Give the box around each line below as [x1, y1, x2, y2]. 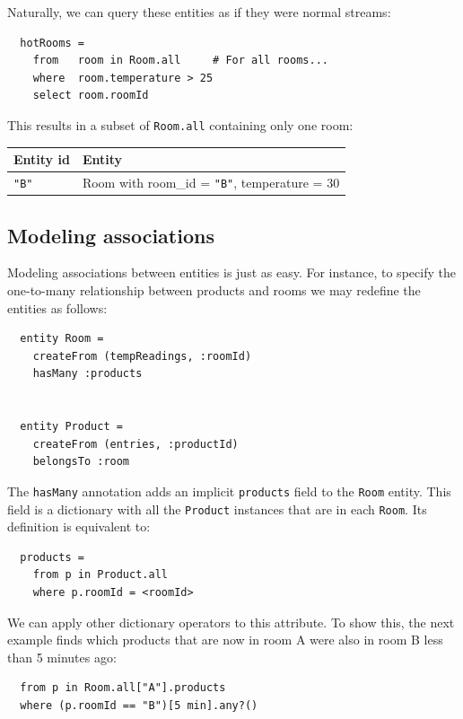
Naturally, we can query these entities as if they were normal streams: [7, 3, 391, 21]
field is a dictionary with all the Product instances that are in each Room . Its [7, 499, 427, 518]
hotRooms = [20, 36, 84, 49]
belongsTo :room [32, 455, 130, 469]
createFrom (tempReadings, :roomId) [32, 349, 252, 363]
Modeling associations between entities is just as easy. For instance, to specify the [7, 263, 456, 282]
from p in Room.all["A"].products [20, 681, 226, 695]
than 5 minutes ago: [7, 647, 117, 666]
